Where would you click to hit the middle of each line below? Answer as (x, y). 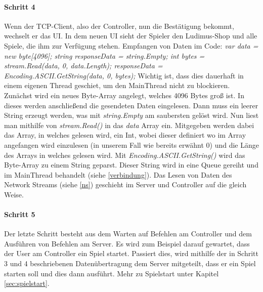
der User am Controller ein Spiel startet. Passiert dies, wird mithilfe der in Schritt (131, 253)
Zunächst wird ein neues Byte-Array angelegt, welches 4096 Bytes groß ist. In (124, 95)
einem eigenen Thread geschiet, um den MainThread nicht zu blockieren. (117, 85)
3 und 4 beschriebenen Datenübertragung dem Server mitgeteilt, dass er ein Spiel (130, 263)
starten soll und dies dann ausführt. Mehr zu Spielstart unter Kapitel (112, 273)
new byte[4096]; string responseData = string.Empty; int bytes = (104, 55)
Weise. (14, 194)
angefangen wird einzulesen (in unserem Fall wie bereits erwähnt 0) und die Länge (131, 144)
